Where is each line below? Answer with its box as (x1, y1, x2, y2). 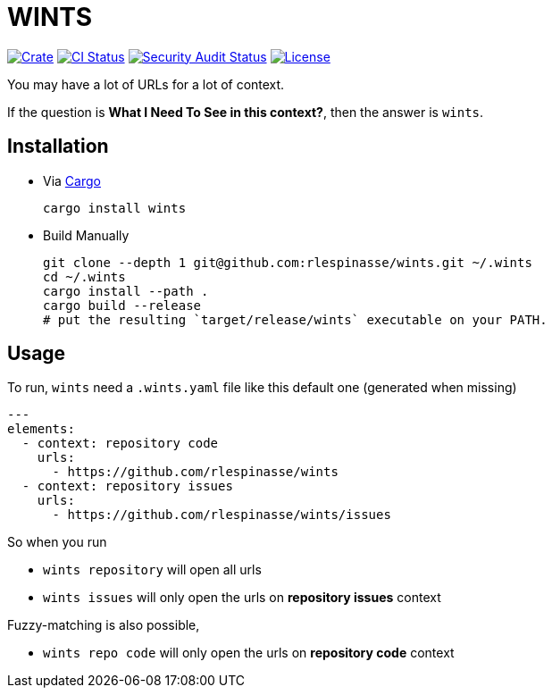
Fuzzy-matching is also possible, (7, 617, 200, 633)
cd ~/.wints (43, 269, 126, 284)
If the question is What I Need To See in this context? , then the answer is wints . (7, 104, 484, 120)
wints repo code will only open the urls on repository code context (43, 645, 455, 661)
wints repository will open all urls (43, 562, 262, 578)
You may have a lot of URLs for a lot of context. (7, 76, 285, 92)
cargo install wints (43, 200, 187, 215)
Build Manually (43, 227, 130, 243)
